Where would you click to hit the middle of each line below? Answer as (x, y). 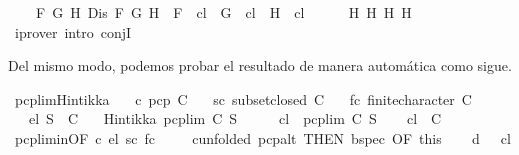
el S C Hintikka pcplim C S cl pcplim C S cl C (235, 118)
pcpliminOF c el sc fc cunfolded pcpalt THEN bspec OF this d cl (262, 137)
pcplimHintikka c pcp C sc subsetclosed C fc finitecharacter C (243, 98)
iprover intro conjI (73, 31)
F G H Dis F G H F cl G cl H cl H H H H (223, 12)
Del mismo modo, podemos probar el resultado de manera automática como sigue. (260, 65)
